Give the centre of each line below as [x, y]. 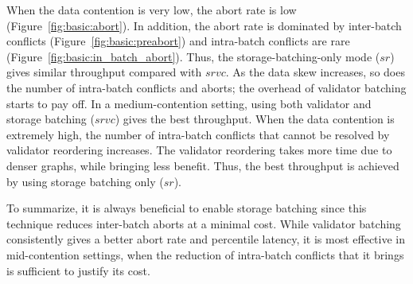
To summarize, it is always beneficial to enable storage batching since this [187, 208]
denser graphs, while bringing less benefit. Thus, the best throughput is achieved [203, 165]
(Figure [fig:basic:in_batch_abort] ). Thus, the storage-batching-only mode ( [193, 56]
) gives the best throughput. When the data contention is [255, 119]
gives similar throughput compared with [104, 72]
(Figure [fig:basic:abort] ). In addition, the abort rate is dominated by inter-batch [204, 25]
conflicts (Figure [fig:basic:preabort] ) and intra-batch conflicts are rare [178, 41]
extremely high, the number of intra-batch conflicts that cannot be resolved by [198, 134]
